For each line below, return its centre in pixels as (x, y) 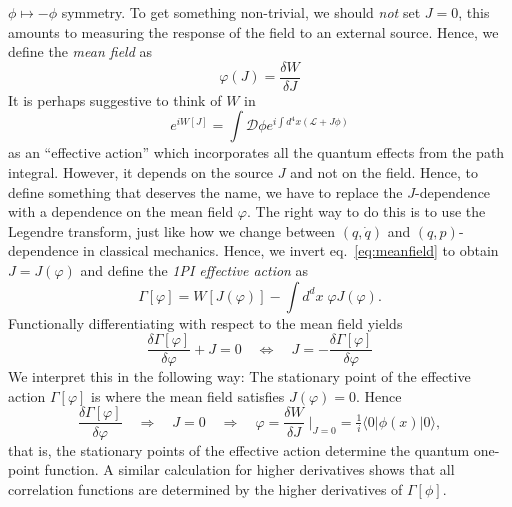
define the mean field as (80, 51)
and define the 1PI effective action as (194, 270)
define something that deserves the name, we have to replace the (205, 191)
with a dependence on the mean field (121, 211)
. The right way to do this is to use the (366, 211)
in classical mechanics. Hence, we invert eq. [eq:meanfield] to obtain (291, 250)
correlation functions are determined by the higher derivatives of (205, 488)
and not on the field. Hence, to (384, 172)
